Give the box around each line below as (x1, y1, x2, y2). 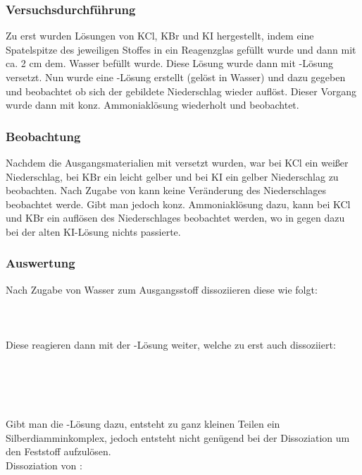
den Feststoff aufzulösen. (6, 444, 111, 459)
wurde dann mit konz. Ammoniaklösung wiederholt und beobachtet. (6, 97, 299, 112)
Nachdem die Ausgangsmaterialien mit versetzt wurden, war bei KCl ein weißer (6, 155, 349, 169)
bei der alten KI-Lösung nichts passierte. (6, 224, 181, 239)
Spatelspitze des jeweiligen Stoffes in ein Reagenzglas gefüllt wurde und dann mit (6, 42, 356, 56)
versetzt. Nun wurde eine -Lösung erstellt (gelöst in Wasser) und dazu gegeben (6, 70, 346, 84)
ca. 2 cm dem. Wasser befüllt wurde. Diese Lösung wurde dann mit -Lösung (6, 56, 334, 71)
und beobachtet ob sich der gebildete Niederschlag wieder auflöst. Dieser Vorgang (6, 83, 357, 98)
